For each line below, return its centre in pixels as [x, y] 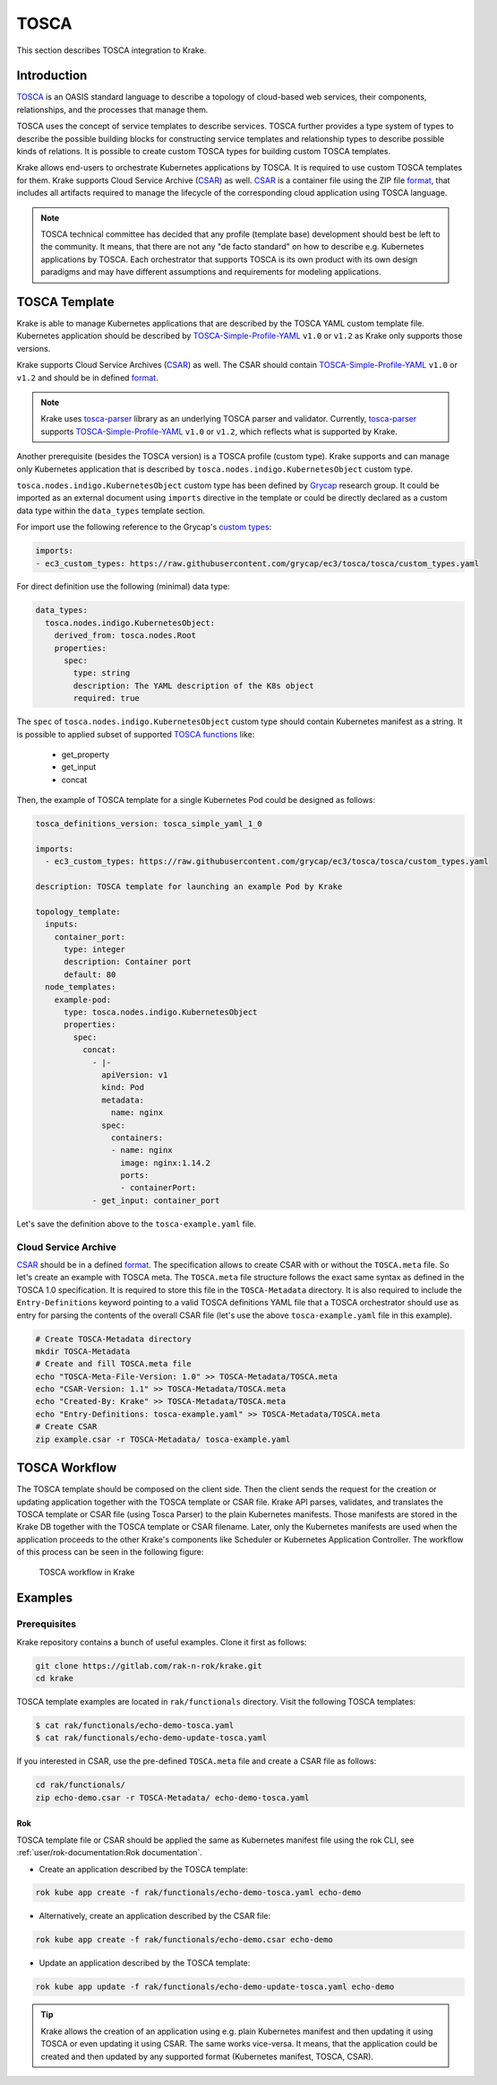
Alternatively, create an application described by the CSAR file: [155, 1916]
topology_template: [78, 912]
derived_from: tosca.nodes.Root [125, 636]
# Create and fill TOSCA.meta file [113, 1364]
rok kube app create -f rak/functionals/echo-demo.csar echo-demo [184, 1940]
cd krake [55, 1679]
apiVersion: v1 [135, 1075]
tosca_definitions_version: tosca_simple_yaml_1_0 [149, 824]
